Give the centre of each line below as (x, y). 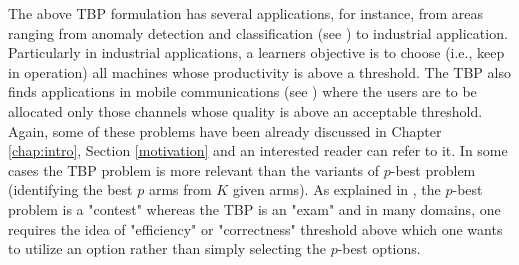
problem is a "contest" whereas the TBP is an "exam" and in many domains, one (254, 208)
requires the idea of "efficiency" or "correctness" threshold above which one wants (255, 228)
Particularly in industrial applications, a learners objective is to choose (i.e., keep (256, 52)
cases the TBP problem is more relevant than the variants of (194, 169)
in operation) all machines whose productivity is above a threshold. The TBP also (259, 71)
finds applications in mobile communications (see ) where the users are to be (242, 91)
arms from (180, 189)
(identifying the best (70, 189)
